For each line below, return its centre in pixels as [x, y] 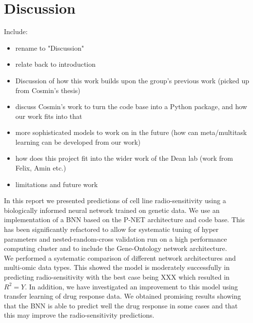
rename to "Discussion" [50, 47]
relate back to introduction [56, 64]
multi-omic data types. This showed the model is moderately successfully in [117, 267]
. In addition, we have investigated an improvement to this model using [132, 286]
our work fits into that [49, 116]
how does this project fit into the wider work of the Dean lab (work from [124, 158]
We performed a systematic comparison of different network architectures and [120, 257]
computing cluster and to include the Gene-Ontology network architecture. [116, 248]
